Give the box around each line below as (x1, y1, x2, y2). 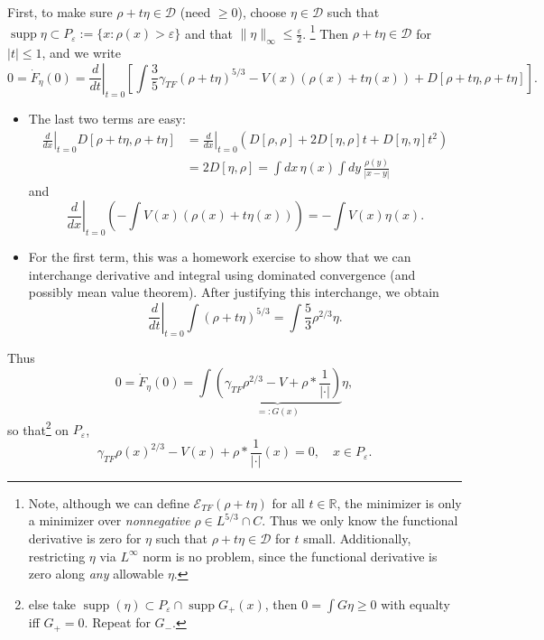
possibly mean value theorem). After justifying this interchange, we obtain (28, 283, 439, 301)
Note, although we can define (28, 493, 189, 512)
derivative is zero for (28, 529, 142, 548)
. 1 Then (302, 21, 349, 42)
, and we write (41, 43, 122, 62)
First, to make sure (7, 3, 113, 21)
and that (184, 23, 233, 42)
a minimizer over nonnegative (28, 511, 190, 530)
